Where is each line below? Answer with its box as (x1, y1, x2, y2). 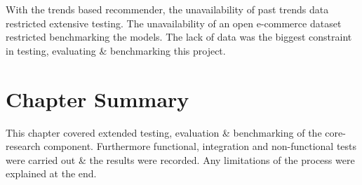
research (6, 139, 41, 153)
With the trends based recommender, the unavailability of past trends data (6, 2, 329, 16)
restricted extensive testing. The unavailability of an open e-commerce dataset (6, 15, 342, 30)
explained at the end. (6, 166, 97, 181)
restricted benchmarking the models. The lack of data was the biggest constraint (6, 29, 352, 44)
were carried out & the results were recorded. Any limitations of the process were (6, 152, 355, 167)
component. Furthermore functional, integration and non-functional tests (43, 139, 357, 153)
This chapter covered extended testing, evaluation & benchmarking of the (6, 125, 322, 139)
